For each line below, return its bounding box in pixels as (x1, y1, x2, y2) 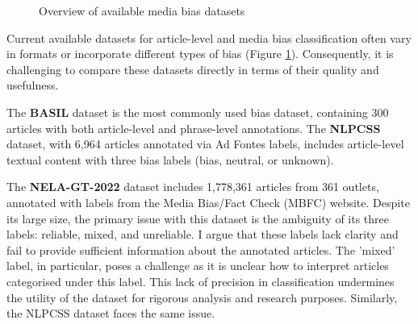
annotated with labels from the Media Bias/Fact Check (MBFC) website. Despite (6, 193, 410, 210)
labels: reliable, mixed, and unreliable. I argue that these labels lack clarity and (6, 226, 399, 243)
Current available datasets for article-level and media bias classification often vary (6, 29, 412, 46)
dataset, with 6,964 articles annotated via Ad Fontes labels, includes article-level (6, 135, 404, 152)
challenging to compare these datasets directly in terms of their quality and (6, 60, 379, 77)
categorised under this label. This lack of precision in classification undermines (6, 272, 395, 289)
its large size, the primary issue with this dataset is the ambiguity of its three (6, 210, 390, 226)
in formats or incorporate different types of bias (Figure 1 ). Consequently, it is (6, 45, 394, 62)
